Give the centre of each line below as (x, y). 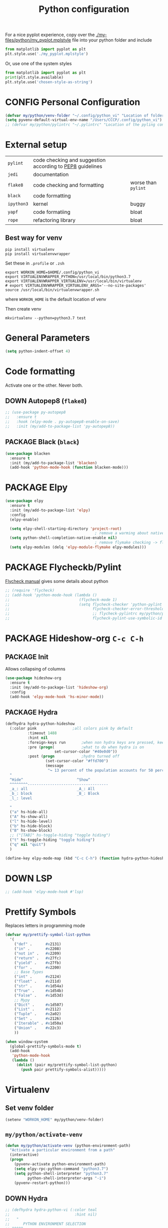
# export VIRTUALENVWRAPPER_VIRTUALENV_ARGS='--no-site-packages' (76, 285)
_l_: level (21, 798)
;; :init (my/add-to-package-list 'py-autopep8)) (60, 427)
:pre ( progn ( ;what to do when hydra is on (85, 747)
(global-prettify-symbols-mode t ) (45, 1046)
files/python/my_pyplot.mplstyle (38, 40)
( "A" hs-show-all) (29, 817)
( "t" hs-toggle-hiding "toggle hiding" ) (52, 840)
